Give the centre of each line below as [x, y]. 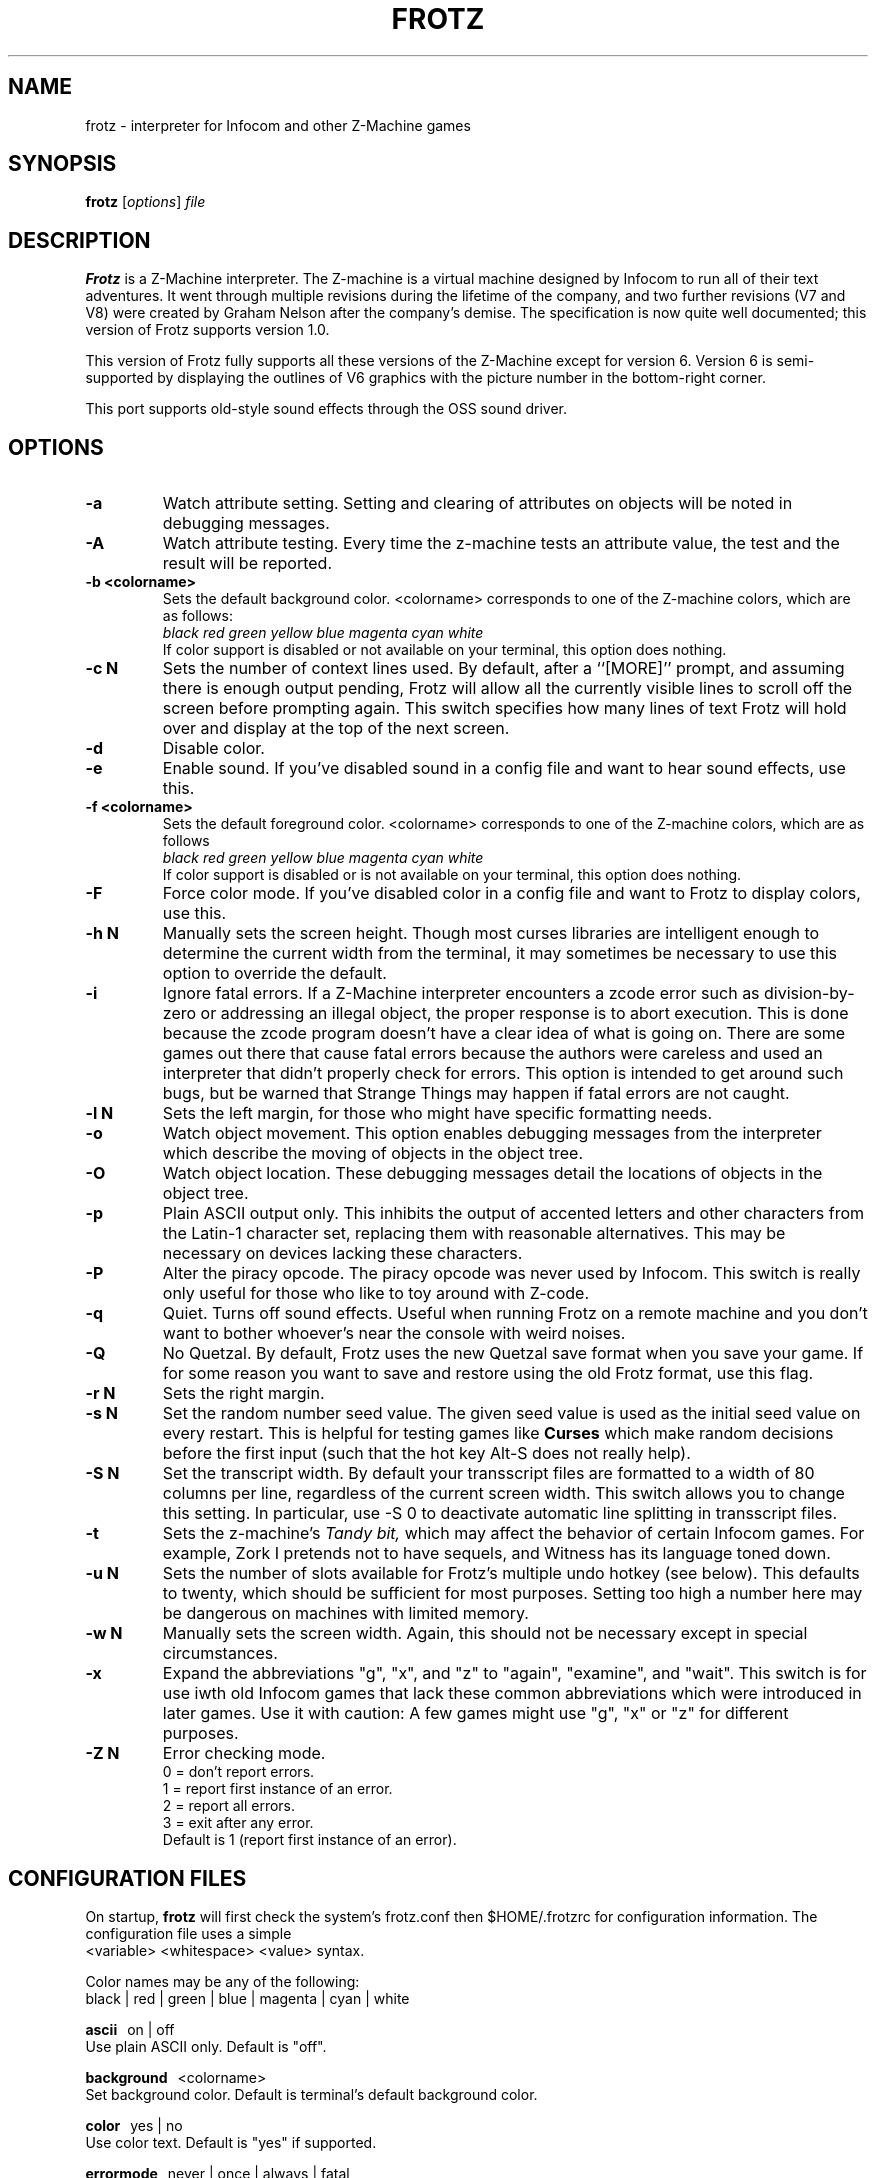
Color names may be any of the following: [222, 1981]
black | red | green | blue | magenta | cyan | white [247, 1998]
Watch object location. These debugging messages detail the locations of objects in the [492, 1173]
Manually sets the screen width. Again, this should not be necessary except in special [485, 1633]
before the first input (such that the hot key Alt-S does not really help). [426, 1453]
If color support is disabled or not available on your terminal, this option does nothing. [444, 650]
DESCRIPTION [79, 240]
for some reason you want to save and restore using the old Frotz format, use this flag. [488, 1373]
